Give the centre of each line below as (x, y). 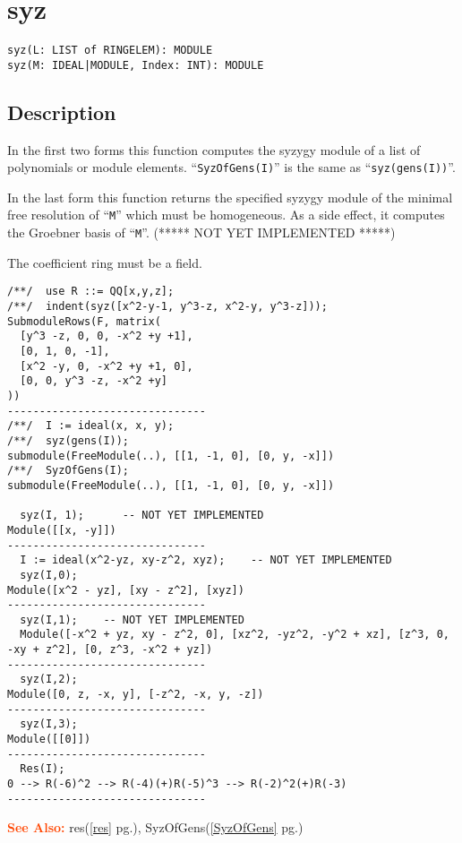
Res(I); (43, 769)
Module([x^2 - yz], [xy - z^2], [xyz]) (126, 590)
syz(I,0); (49, 575)
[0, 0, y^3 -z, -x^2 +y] (94, 381)
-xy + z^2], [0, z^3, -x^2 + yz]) (110, 650)
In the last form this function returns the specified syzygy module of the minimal (230, 197)
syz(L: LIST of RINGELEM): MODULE (110, 51)
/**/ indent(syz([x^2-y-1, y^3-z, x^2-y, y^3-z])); (167, 307)
